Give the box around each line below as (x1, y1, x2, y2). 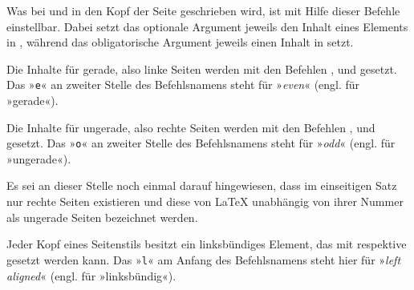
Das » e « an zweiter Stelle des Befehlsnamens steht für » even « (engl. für (6, 76, 360, 93)
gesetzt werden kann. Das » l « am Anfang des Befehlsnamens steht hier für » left (6, 251, 401, 268)
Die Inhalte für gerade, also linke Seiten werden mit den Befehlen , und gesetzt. (6, 60, 397, 77)
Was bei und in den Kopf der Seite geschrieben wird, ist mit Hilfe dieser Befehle (6, 2, 400, 18)
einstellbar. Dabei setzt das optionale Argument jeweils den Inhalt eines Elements (6, 18, 408, 34)
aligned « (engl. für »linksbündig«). (6, 267, 177, 284)
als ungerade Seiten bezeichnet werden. (6, 208, 198, 225)
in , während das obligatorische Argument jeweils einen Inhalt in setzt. (6, 34, 354, 50)
